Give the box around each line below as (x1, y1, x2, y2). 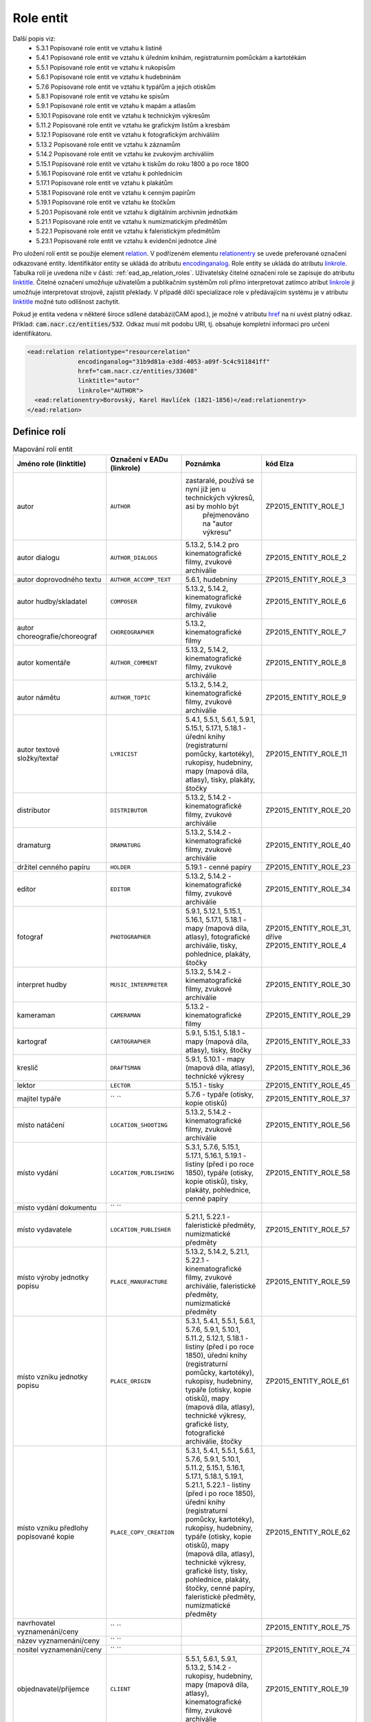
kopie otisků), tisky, (185, 1176, 249, 1186)
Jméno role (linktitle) (16, 459, 87, 468)
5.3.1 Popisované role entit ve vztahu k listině (36, 43, 163, 52)
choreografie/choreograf (16, 632, 98, 641)
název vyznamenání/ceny (16, 1636, 100, 1646)
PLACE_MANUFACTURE (110, 1278, 168, 1285)
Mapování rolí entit (12, 444, 73, 454)
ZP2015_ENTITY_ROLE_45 (265, 1081, 350, 1090)
